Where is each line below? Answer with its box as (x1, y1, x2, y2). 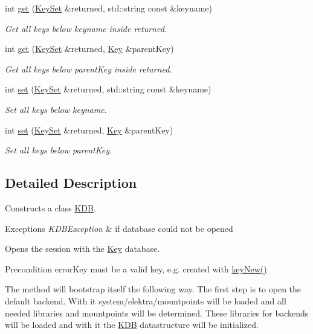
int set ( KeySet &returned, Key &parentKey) (5, 123, 173, 136)
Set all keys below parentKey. (5, 144, 112, 156)
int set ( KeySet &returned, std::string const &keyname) (5, 83, 211, 95)
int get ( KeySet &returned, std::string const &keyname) (5, 2, 213, 14)
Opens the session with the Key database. (5, 242, 160, 255)
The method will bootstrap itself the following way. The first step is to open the (5, 283, 302, 295)
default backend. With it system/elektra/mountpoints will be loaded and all (5, 294, 286, 307)
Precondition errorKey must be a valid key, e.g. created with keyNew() (5, 262, 267, 275)
